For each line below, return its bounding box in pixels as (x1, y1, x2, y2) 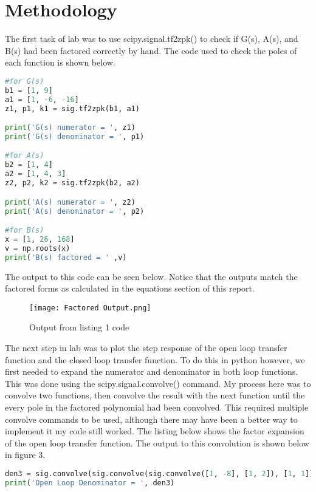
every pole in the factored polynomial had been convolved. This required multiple (5, 400, 309, 413)
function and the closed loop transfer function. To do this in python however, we (5, 353, 305, 366)
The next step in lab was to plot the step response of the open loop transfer (5, 341, 287, 354)
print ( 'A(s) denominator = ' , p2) (5, 207, 145, 216)
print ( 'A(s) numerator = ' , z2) (5, 197, 136, 207)
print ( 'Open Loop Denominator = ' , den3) (5, 478, 175, 487)
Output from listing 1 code (29, 321, 129, 333)
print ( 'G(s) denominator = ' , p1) (5, 132, 145, 141)
